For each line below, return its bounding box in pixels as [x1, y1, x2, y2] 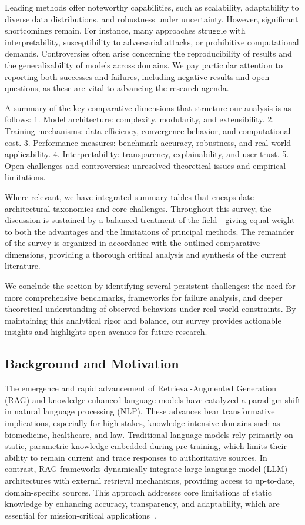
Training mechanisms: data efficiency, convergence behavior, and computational [5, 124, 291, 137]
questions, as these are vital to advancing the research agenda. [5, 82, 229, 94]
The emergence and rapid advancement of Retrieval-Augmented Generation [5, 382, 277, 394]
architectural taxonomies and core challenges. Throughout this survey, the [5, 202, 272, 214]
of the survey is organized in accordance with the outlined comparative [5, 237, 260, 249]
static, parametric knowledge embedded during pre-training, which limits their [5, 440, 287, 452]
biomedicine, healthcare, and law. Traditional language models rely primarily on [5, 428, 293, 440]
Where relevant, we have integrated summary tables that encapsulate [5, 190, 254, 202]
